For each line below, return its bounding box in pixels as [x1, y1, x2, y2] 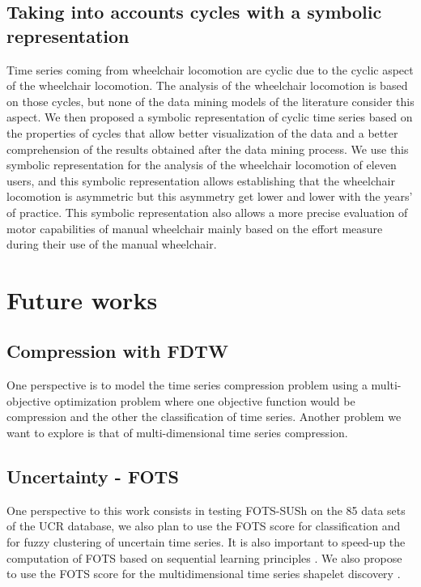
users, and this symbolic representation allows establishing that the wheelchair [6, 172, 395, 189]
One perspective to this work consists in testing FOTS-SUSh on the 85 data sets [6, 501, 406, 518]
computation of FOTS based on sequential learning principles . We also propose [6, 549, 402, 566]
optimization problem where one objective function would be [54, 392, 355, 409]
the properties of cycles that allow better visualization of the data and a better [6, 124, 398, 141]
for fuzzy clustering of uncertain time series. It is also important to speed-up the [6, 534, 406, 551]
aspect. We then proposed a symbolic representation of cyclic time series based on [6, 108, 413, 125]
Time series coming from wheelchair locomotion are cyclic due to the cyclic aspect [6, 61, 414, 78]
